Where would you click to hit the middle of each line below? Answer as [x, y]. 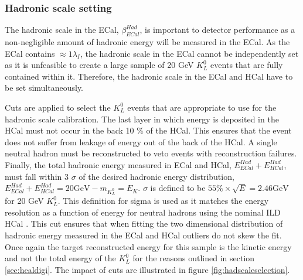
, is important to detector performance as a [217, 30]
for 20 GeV [24, 201]
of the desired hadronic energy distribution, [156, 176]
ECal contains [30, 53]
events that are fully [247, 65]
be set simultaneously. [44, 88]
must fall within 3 [37, 176]
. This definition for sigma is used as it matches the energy [163, 201]
